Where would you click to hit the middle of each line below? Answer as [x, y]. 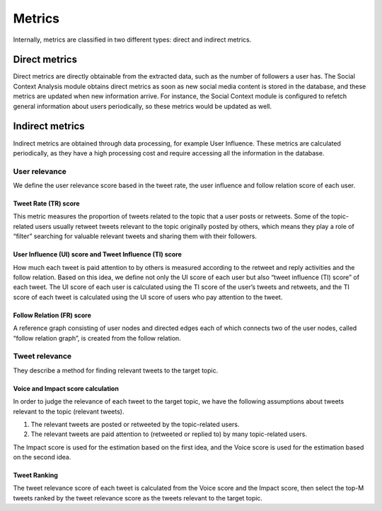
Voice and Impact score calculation [66, 388]
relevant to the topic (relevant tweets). [69, 411]
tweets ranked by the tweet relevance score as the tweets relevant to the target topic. [138, 498]
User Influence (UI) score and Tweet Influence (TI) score [97, 254]
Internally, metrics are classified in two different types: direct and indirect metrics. [132, 40]
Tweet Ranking [35, 475]
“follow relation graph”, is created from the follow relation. [97, 338]
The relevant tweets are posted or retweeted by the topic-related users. [135, 424]
